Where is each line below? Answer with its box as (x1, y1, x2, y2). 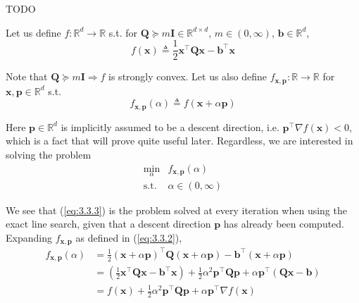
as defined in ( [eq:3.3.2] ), (75, 230, 182, 245)
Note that (6, 69, 48, 84)
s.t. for (108, 25, 137, 39)
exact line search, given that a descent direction (6, 216, 211, 231)
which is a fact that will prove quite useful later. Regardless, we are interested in (6, 133, 353, 148)
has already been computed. (223, 216, 345, 231)
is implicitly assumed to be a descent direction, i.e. (61, 119, 279, 134)
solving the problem (6, 147, 92, 161)
